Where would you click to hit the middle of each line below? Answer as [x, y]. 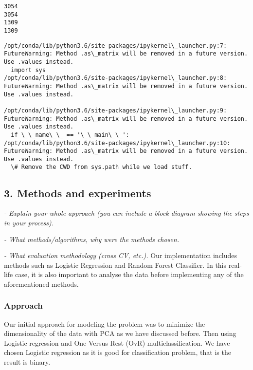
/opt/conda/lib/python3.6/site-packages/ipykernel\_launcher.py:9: [116, 110]
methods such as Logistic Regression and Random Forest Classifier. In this [115, 265]
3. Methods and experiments [78, 193]
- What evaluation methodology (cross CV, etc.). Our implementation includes [121, 255]
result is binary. [27, 362]
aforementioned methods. [41, 284]
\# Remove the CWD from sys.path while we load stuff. [101, 167]
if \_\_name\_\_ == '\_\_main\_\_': [70, 135]
